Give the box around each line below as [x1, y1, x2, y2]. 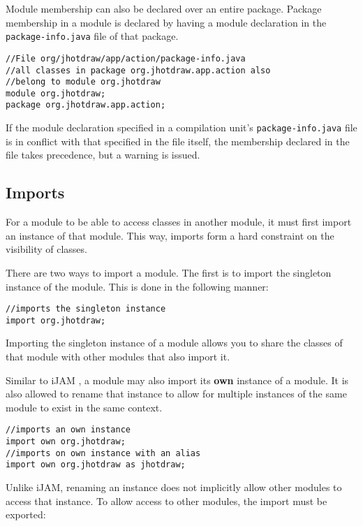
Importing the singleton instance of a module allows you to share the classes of [6, 335, 343, 350]
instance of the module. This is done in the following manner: [6, 279, 269, 293]
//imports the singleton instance [6, 304, 166, 314]
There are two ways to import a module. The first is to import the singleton [6, 265, 332, 279]
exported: [6, 507, 46, 522]
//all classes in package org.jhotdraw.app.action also [6, 65, 271, 75]
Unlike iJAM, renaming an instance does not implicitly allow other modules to [6, 480, 342, 495]
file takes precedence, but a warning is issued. [6, 147, 200, 162]
